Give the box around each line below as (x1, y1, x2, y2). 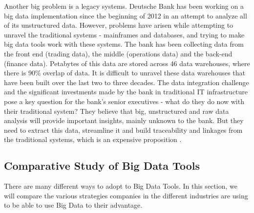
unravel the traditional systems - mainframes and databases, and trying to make (4, 29, 245, 39)
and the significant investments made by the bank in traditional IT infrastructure (4, 87, 248, 97)
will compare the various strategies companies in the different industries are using (4, 190, 248, 200)
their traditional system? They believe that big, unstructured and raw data (4, 106, 229, 116)
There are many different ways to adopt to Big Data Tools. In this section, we (4, 181, 237, 191)
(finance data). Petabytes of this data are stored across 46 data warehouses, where (4, 58, 250, 68)
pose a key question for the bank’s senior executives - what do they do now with (4, 96, 244, 106)
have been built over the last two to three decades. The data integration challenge (4, 77, 249, 87)
